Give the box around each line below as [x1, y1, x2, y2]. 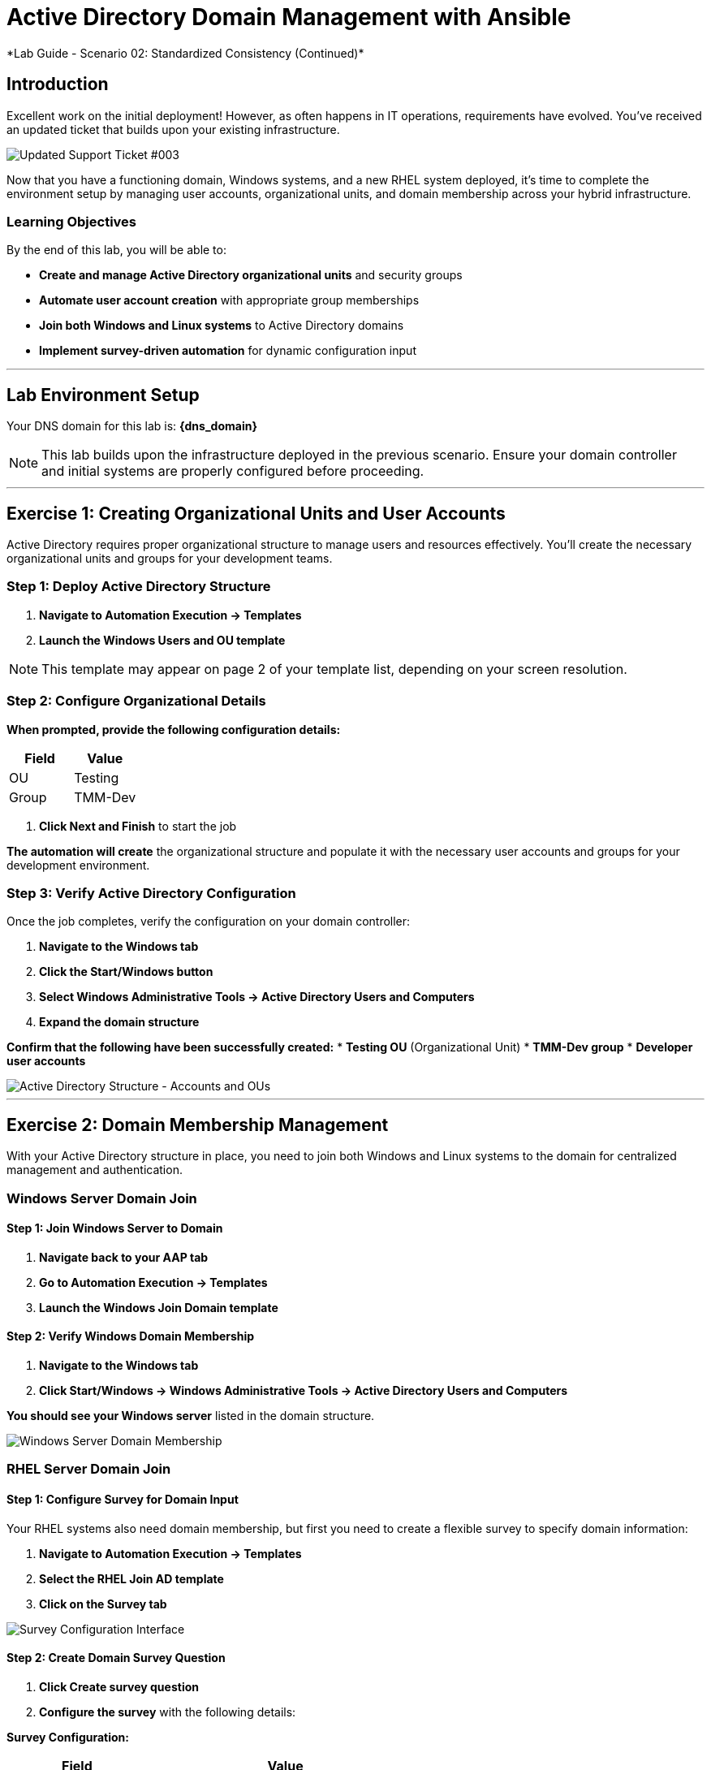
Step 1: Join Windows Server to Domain [6, 1221, 223, 1236]
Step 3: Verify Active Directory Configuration [6, 884, 296, 901]
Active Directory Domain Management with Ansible [6, 3, 571, 31]
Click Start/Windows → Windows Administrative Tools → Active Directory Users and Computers [39, 1383, 568, 1397]
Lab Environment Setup [6, 384, 200, 405]
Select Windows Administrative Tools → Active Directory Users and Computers [39, 990, 475, 1004]
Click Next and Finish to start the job [39, 818, 237, 833]
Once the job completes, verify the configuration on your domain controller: [6, 914, 411, 929]
